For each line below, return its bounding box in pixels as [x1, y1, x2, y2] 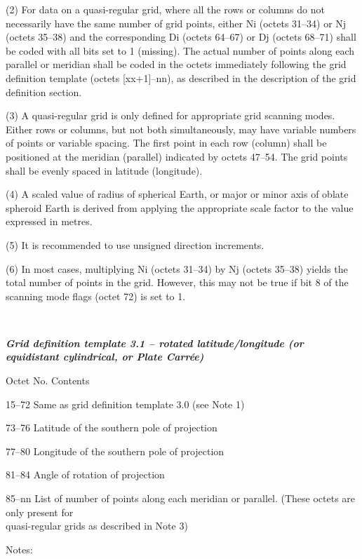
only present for [6, 504, 74, 519]
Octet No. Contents [6, 373, 90, 388]
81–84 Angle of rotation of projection [6, 467, 165, 482]
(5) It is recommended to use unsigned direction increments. [6, 237, 264, 252]
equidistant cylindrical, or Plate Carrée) [6, 349, 204, 364]
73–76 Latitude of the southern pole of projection [6, 420, 217, 435]
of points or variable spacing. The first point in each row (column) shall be [6, 135, 327, 150]
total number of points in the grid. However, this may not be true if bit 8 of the [6, 275, 349, 290]
